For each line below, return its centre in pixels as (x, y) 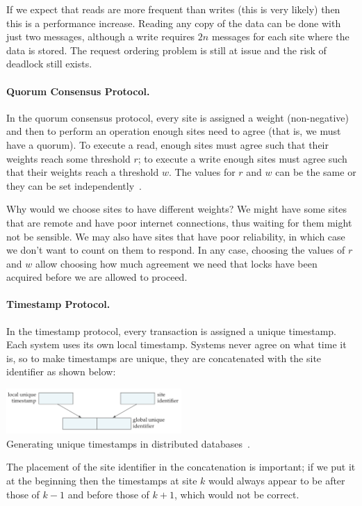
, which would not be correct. (237, 494)
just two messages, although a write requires (101, 36)
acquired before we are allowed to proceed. (97, 277)
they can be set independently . (74, 185)
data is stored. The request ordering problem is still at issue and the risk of (166, 50)
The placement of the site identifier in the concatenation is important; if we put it (181, 467)
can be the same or (316, 172)
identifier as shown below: (61, 372)
